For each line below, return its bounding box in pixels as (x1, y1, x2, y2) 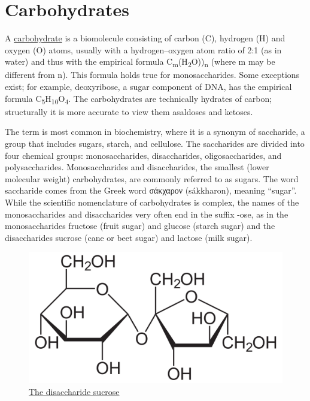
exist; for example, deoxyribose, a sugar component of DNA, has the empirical (5, 80, 292, 93)
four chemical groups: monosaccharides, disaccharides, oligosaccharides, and (5, 149, 282, 161)
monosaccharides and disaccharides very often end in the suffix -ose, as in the (5, 207, 288, 220)
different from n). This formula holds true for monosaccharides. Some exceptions (5, 68, 300, 81)
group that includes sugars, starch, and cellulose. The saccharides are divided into (5, 137, 305, 149)
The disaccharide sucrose (29, 385, 120, 397)
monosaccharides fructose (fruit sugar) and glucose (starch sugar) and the (5, 219, 275, 232)
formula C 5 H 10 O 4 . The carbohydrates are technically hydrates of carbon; (5, 92, 272, 106)
